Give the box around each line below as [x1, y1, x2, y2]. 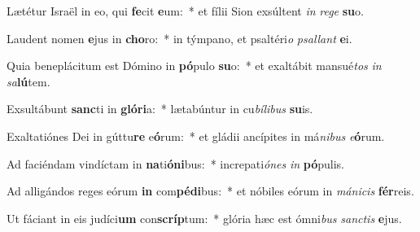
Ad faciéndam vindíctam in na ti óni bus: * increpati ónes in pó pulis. [7, 155, 345, 172]
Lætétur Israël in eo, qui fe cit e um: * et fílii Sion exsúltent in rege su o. [7, 2, 364, 19]
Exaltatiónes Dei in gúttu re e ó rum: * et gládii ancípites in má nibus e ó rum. [7, 127, 385, 144]
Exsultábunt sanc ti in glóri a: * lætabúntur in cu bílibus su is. [7, 100, 313, 117]
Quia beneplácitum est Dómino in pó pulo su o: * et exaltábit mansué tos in [7, 57, 382, 74]
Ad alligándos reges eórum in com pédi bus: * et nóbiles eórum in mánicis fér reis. [7, 182, 414, 199]
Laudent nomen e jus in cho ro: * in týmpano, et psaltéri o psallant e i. [7, 29, 352, 46]
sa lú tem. [7, 72, 50, 90]
